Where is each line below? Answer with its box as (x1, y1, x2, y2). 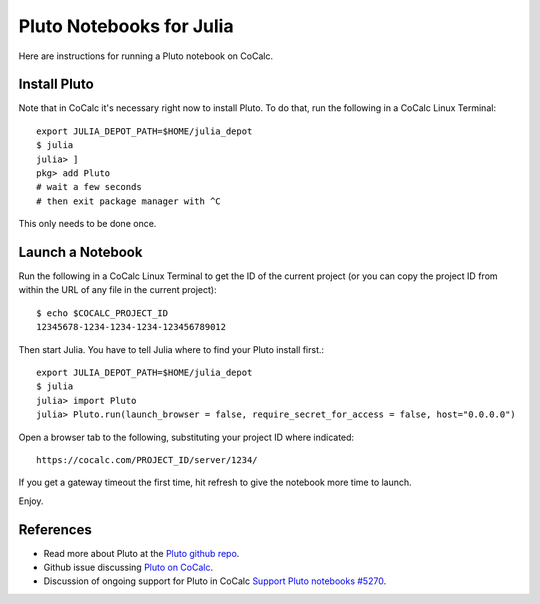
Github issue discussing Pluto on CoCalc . (43, 561, 214, 574)
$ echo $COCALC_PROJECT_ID (36, 307, 169, 319)
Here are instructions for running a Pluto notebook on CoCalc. (18, 50, 274, 62)
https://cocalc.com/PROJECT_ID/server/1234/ (36, 455, 259, 465)
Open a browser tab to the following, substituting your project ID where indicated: (18, 431, 355, 443)
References (18, 521, 92, 538)
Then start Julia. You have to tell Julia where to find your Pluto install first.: (18, 343, 325, 355)
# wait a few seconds (36, 181, 142, 193)
